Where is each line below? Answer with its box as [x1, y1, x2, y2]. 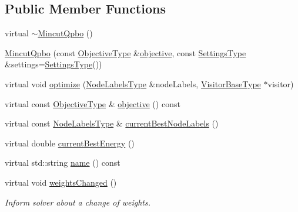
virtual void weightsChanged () [5, 176, 117, 188]
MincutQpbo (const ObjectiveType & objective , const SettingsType [5, 46, 246, 59]
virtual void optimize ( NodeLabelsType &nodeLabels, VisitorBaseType [5, 77, 261, 90]
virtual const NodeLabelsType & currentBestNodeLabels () [5, 117, 219, 129]
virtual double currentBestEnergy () [5, 136, 135, 149]
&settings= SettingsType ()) [5, 58, 102, 70]
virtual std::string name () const [5, 156, 120, 169]
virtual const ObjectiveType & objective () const [5, 97, 180, 110]
